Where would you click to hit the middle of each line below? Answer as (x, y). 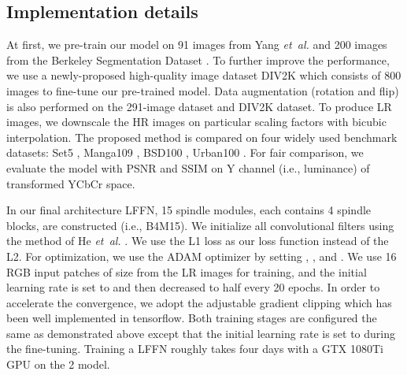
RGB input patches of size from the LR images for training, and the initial (187, 271)
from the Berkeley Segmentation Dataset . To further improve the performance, (198, 59)
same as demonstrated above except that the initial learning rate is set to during (201, 333)
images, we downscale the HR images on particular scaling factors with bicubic (196, 122)
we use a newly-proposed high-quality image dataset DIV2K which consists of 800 (204, 75)
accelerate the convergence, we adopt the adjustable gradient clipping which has (199, 302)
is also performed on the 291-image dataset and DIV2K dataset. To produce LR (199, 106)
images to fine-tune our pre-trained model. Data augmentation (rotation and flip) (203, 90)
